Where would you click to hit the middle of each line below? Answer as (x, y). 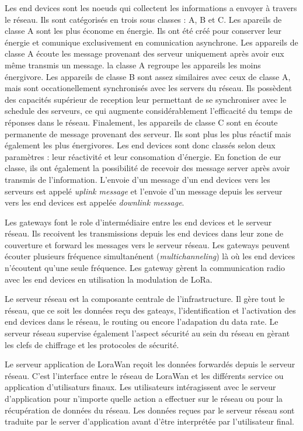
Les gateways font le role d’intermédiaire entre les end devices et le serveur (138, 222)
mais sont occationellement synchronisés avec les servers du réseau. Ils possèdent (149, 88)
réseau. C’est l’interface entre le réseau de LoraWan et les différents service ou (144, 375)
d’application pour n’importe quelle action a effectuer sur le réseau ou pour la (144, 398)
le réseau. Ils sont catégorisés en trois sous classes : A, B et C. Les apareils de (143, 19)
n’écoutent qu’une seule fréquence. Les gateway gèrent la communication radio (145, 268)
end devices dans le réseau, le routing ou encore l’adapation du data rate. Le (142, 321)
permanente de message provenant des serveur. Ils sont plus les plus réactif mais (148, 133)
